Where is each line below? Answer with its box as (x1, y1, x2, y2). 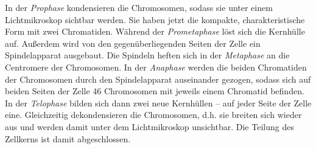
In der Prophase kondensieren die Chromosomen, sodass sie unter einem (5, 1, 273, 13)
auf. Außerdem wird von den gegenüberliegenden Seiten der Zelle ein (5, 36, 261, 49)
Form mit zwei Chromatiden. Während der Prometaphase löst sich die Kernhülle (5, 25, 305, 38)
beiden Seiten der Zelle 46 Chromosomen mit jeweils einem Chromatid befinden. (5, 85, 304, 97)
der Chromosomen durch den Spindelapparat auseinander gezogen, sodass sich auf (5, 72, 311, 85)
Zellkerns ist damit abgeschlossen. (5, 132, 131, 145)
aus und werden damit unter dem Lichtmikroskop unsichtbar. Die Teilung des (5, 120, 294, 133)
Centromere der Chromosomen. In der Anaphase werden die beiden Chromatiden (5, 60, 307, 73)
